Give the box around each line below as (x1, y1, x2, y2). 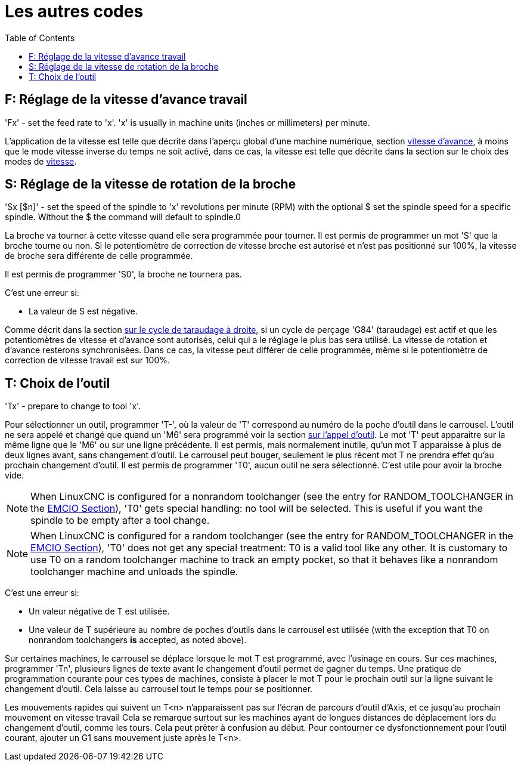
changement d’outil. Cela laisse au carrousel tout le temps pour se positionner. (5, 684, 313, 694)
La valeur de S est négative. (29, 306, 138, 317)
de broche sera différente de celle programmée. (5, 251, 193, 261)
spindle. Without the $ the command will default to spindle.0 (5, 212, 241, 223)
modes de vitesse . (5, 156, 77, 166)
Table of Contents (5, 32, 75, 43)
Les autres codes (5, 1, 144, 21)
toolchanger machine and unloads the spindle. (30, 566, 238, 578)
